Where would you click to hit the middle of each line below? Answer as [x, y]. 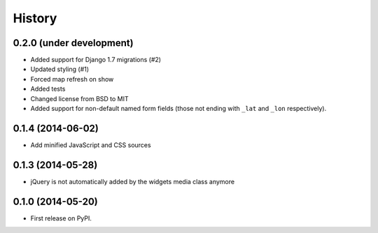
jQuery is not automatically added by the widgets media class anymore [132, 181]
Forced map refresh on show [72, 79]
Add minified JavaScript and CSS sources [91, 145]
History [35, 18]
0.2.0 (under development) [73, 43]
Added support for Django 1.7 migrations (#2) [96, 60]
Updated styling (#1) [60, 69]
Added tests [48, 89]
